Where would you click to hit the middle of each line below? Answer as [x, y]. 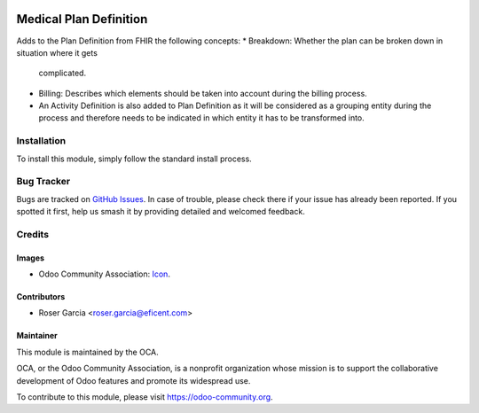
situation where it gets [57, 52]
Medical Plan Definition [82, 19]
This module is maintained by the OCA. [87, 352]
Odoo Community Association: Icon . [104, 274]
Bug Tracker [43, 182]
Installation [41, 141]
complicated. [63, 73]
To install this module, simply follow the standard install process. [134, 159]
